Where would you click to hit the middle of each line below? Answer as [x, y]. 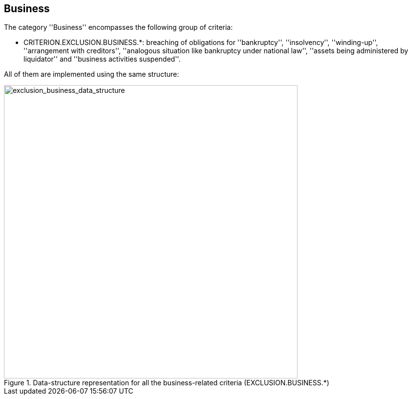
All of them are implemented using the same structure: [92, 74]
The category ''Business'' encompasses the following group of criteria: [118, 27]
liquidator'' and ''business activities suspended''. [102, 59]
